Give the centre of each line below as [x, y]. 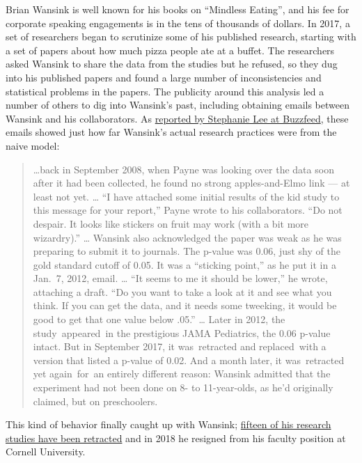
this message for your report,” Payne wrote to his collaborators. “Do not [188, 210]
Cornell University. [46, 452]
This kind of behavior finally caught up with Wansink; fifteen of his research [168, 424]
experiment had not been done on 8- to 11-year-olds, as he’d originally [183, 387]
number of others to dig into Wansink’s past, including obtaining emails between [178, 105]
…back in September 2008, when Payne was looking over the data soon [183, 169]
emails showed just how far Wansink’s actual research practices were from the [171, 132]
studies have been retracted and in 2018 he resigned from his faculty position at [176, 438]
